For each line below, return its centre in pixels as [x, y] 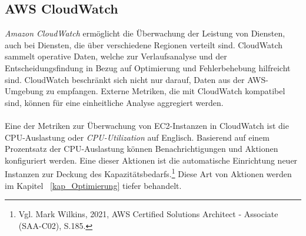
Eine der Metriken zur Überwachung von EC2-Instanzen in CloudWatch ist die [147, 125]
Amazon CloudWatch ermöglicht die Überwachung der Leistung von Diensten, [145, 33]
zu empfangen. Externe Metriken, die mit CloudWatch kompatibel [166, 91]
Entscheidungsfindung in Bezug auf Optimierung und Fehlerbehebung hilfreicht [148, 67]
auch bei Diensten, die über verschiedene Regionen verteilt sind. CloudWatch [144, 44]
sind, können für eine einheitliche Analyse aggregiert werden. [114, 102]
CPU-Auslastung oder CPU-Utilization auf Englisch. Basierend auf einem [137, 137]
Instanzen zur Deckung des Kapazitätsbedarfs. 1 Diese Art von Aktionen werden [148, 173]
